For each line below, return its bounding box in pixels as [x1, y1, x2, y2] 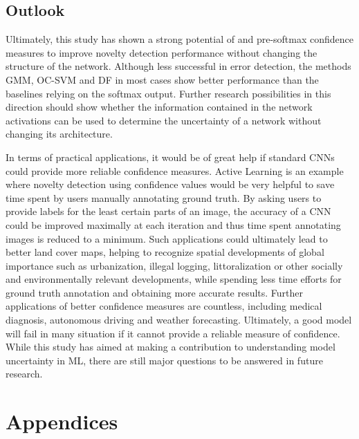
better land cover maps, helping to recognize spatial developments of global [6, 245, 324, 259]
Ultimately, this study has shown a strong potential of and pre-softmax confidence [6, 32, 354, 46]
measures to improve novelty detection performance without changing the [6, 45, 317, 59]
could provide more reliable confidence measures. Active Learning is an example [6, 163, 344, 178]
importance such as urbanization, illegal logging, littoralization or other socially [6, 258, 343, 272]
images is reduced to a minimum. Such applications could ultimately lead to [6, 231, 328, 245]
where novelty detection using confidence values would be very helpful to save [6, 177, 335, 192]
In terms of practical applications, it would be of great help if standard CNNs [6, 149, 335, 164]
